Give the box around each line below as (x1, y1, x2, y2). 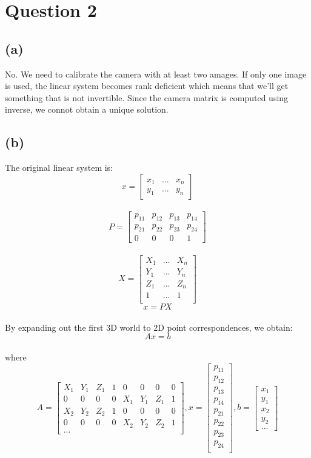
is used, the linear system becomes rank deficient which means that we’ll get (5, 79, 289, 92)
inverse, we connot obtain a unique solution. (5, 103, 169, 116)
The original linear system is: (5, 161, 113, 174)
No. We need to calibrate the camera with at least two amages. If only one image (5, 67, 307, 80)
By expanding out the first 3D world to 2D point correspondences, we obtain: (5, 320, 293, 333)
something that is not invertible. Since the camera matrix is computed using (5, 91, 289, 104)
